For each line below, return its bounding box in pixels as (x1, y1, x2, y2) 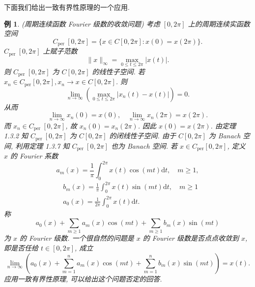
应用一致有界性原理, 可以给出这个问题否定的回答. (4, 273, 162, 284)
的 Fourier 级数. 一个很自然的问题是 (20, 233, 134, 243)
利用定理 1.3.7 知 (15, 140, 70, 151)
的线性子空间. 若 (92, 66, 145, 76)
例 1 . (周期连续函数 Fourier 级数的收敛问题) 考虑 (4, 18, 160, 29)
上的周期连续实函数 (188, 18, 250, 29)
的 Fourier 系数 (10, 150, 58, 160)
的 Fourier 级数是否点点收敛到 (142, 233, 239, 243)
